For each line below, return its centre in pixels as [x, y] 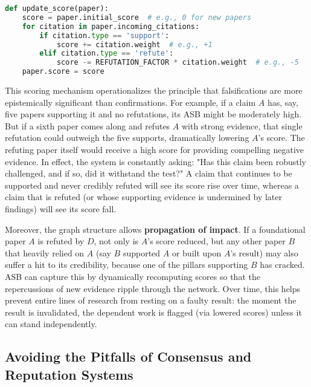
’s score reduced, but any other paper [216, 241]
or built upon [197, 252]
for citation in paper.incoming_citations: [111, 26]
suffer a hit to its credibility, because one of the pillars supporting [127, 265]
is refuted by [61, 241]
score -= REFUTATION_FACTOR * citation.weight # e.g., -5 [178, 63]
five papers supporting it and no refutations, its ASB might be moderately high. [153, 114]
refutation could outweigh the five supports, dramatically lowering [127, 138]
